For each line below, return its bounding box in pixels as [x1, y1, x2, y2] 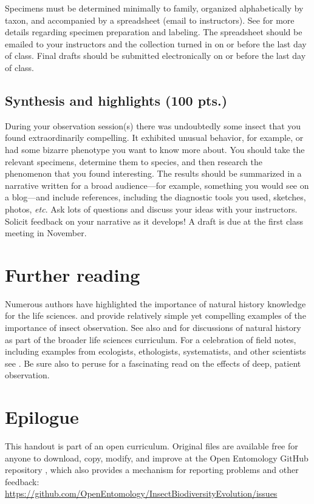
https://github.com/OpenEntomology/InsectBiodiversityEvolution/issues [5, 487, 278, 500]
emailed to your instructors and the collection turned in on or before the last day [5, 37, 307, 50]
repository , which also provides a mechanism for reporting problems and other [5, 463, 299, 476]
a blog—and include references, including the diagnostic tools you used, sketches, [5, 191, 306, 203]
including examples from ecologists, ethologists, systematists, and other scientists [5, 345, 306, 358]
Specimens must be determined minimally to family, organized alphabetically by [5, 2, 304, 14]
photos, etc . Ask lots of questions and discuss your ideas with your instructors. [5, 202, 298, 215]
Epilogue [5, 404, 79, 429]
